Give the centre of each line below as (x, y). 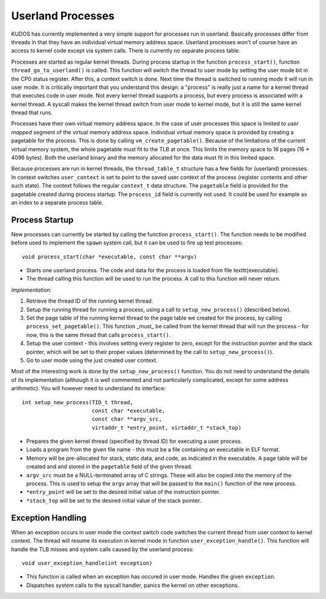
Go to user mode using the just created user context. (92, 360)
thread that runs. (32, 113)
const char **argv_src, (127, 419)
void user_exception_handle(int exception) (87, 563)
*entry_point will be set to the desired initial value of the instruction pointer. (123, 492)
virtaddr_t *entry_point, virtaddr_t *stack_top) (166, 427)
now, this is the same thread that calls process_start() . (99, 335)
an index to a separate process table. (57, 202)
